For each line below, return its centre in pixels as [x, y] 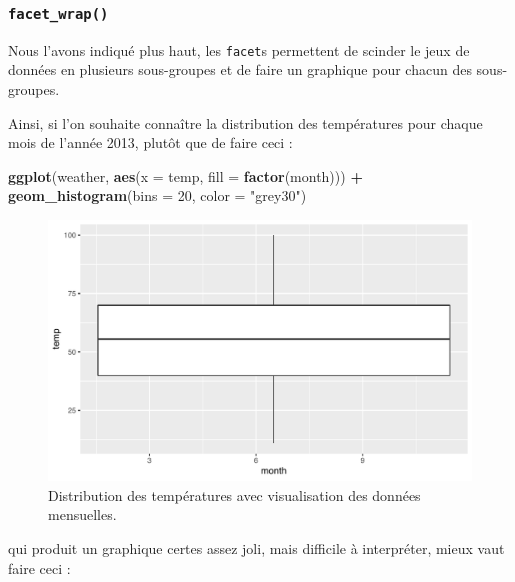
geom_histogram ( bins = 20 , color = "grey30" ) [157, 195]
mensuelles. [82, 514]
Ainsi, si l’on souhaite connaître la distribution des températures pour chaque [245, 122]
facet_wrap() [58, 13]
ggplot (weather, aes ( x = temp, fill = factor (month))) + [185, 175]
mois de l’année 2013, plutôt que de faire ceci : [150, 142]
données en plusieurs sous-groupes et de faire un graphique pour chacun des [240, 69]
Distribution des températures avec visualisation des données [234, 494]
